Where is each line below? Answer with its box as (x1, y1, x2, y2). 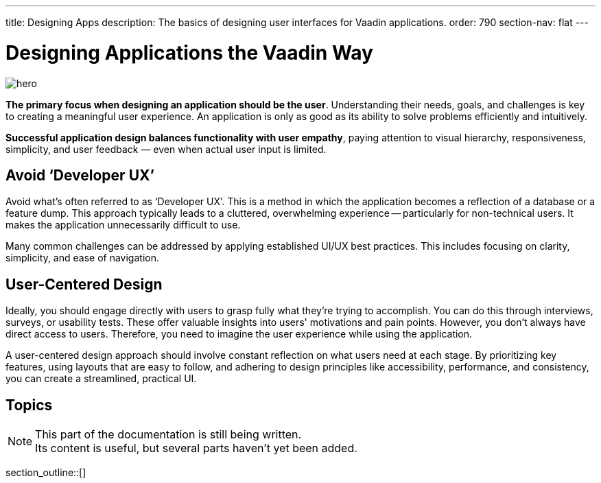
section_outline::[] (5, 467, 86, 479)
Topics (5, 396, 53, 414)
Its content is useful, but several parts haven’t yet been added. (35, 441, 357, 456)
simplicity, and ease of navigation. (5, 252, 159, 264)
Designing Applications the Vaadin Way (5, 40, 373, 64)
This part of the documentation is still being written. (35, 427, 302, 442)
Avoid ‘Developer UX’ (5, 166, 155, 184)
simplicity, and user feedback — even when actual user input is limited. (5, 143, 327, 155)
